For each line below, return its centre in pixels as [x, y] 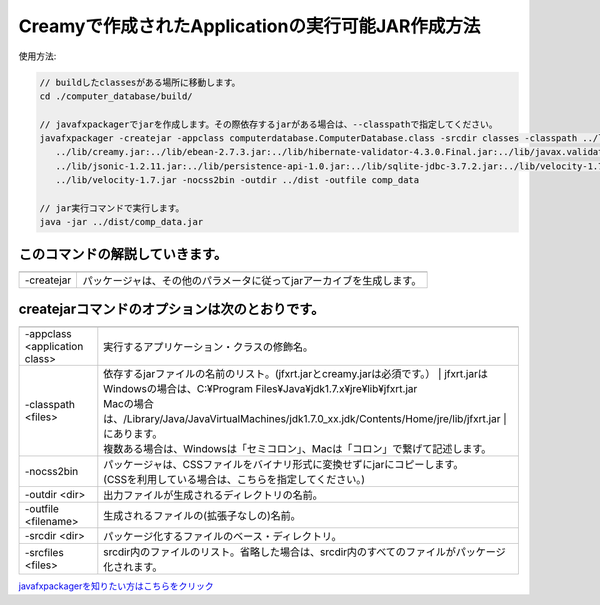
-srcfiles [44, 553]
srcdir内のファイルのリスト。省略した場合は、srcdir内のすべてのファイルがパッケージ [304, 552]
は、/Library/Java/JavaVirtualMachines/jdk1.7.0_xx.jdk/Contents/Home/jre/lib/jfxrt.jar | [305, 419]
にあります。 [133, 434]
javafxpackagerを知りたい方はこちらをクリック [116, 586]
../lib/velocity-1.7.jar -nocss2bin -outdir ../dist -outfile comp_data [237, 180]
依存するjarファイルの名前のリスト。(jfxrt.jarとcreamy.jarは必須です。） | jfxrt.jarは [296, 374]
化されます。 [133, 567]
